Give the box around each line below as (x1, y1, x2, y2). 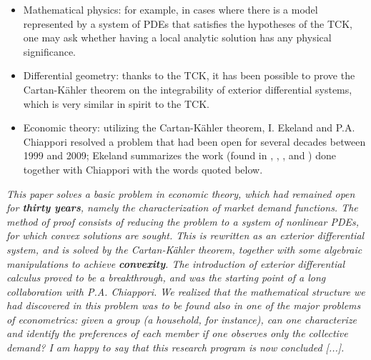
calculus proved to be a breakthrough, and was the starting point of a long (6, 270, 326, 285)
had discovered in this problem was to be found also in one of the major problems (6, 298, 361, 313)
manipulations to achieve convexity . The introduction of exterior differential (6, 256, 345, 271)
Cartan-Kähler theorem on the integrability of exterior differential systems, (23, 81, 352, 96)
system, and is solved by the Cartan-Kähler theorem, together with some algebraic (6, 241, 362, 256)
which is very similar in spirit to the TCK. (23, 96, 209, 111)
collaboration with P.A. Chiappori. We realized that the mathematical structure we (6, 284, 365, 299)
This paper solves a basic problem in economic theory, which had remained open (6, 186, 355, 201)
